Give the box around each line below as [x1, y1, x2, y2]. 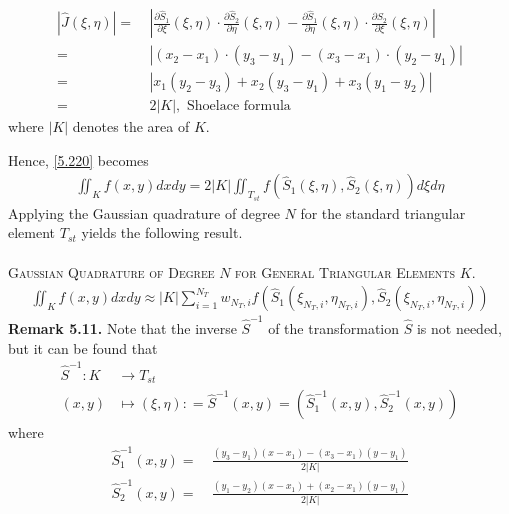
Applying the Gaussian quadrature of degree [8, 202, 280, 223]
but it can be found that [8, 337, 158, 358]
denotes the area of [72, 116, 190, 137]
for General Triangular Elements [235, 261, 456, 282]
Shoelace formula [186, 99, 291, 114]
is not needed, [416, 317, 502, 338]
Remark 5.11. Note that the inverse [8, 317, 237, 338]
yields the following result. [81, 222, 243, 243]
